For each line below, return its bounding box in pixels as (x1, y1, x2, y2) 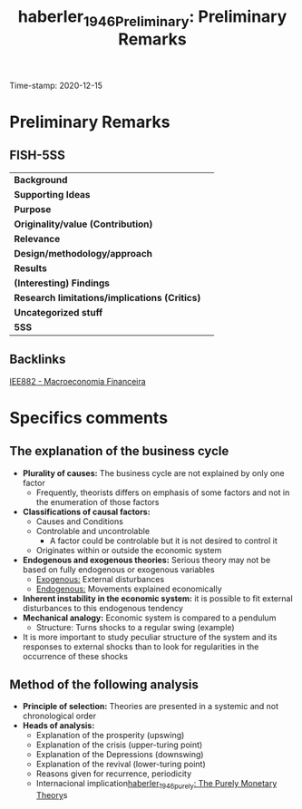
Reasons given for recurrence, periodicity (35, 768, 192, 779)
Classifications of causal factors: (22, 506, 151, 517)
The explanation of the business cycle (9, 443, 229, 459)
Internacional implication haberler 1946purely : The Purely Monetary (35, 778, 278, 791)
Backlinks (9, 352, 66, 367)
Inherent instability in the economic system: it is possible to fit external (22, 592, 293, 604)
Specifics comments (9, 407, 169, 428)
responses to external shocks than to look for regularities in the (22, 641, 259, 652)
